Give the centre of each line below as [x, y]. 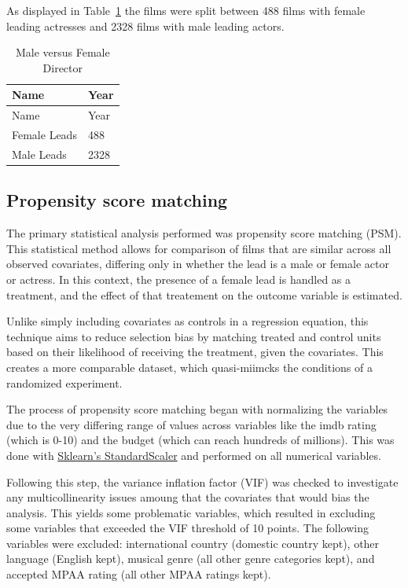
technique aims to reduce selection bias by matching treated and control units [194, 336]
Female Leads [44, 135]
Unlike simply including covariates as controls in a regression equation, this [187, 321]
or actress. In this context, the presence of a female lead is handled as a [179, 279]
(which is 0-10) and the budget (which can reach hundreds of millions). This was [200, 440]
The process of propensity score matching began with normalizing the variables [197, 409]
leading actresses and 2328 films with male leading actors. [145, 26]
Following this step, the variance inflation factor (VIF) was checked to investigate [202, 481]
